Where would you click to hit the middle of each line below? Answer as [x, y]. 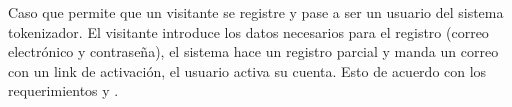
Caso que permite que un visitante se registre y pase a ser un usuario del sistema [256, 12]
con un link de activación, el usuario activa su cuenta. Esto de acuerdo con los [247, 70]
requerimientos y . [63, 90]
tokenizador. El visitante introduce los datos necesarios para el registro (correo [248, 31]
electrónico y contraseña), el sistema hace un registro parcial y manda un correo [253, 51]
